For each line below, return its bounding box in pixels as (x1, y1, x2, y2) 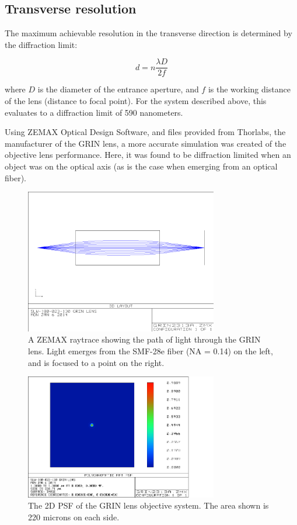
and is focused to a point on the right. (28, 356, 165, 368)
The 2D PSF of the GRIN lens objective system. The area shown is (28, 499, 269, 512)
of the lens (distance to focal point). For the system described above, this (5, 95, 267, 107)
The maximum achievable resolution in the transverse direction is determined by (5, 27, 292, 39)
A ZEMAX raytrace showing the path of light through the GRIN (28, 333, 261, 346)
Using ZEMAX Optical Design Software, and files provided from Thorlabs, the (5, 126, 286, 138)
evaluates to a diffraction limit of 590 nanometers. (5, 106, 183, 118)
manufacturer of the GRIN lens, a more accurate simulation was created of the (5, 137, 286, 149)
